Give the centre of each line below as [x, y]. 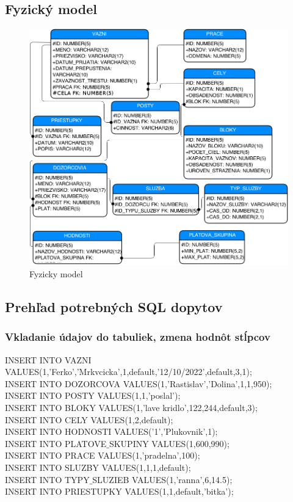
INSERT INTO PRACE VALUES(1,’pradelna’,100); [103, 455]
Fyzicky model [56, 273]
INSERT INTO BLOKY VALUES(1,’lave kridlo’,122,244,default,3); [131, 407]
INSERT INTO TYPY [47, 479]
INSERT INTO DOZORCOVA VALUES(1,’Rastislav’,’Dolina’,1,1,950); [139, 383]
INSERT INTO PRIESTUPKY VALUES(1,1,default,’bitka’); [119, 491]
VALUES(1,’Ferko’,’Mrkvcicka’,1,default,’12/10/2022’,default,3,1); [128, 372]
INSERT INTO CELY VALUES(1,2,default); [89, 419]
